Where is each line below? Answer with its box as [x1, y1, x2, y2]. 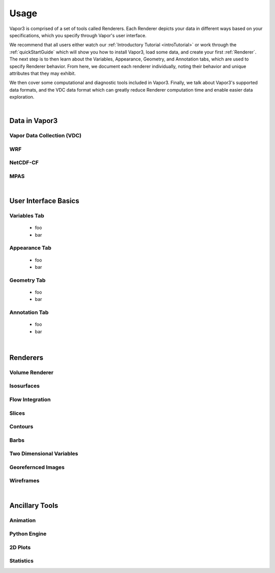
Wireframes [9, 477, 40, 484]
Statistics [9, 557, 34, 564]
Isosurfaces [9, 382, 40, 389]
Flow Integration [9, 396, 51, 403]
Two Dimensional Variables [9, 450, 78, 457]
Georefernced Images [9, 464, 65, 471]
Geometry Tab [9, 276, 46, 283]
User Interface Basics [9, 196, 79, 206]
